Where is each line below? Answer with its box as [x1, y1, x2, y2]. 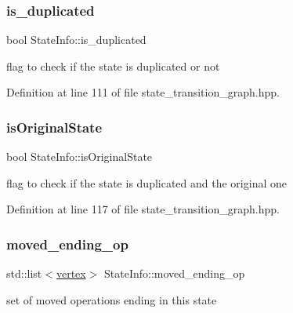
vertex [56, 265, 86, 282]
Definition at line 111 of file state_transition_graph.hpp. [6, 84, 280, 100]
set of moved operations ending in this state [6, 291, 217, 308]
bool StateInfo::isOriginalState [6, 148, 153, 165]
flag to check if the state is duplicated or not [6, 57, 220, 74]
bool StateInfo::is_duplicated [6, 31, 146, 48]
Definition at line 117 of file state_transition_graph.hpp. [6, 201, 280, 217]
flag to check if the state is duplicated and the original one [6, 174, 287, 191]
